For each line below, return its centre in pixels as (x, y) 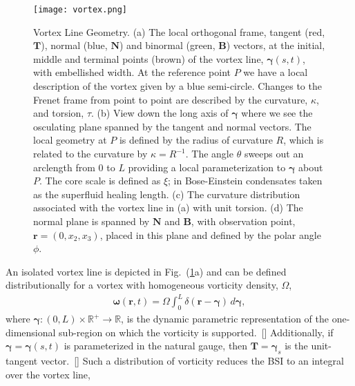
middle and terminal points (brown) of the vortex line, (148, 58)
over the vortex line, (48, 374)
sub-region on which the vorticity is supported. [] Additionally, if (196, 332)
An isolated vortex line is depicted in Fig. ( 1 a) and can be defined (146, 271)
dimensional (31, 332)
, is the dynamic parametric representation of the (225, 319)
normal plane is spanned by (92, 221)
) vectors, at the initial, (276, 45)
